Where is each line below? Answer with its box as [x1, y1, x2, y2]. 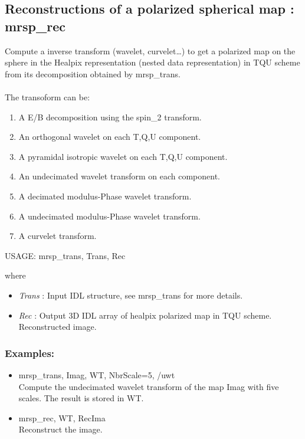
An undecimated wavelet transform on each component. [18, 170, 220, 182]
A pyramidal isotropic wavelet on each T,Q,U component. [18, 150, 228, 162]
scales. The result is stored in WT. [18, 392, 144, 404]
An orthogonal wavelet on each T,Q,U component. [18, 130, 201, 143]
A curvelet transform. [18, 230, 97, 242]
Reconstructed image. [18, 320, 97, 333]
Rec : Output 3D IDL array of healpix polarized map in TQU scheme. [18, 309, 272, 321]
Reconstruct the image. [18, 423, 103, 435]
